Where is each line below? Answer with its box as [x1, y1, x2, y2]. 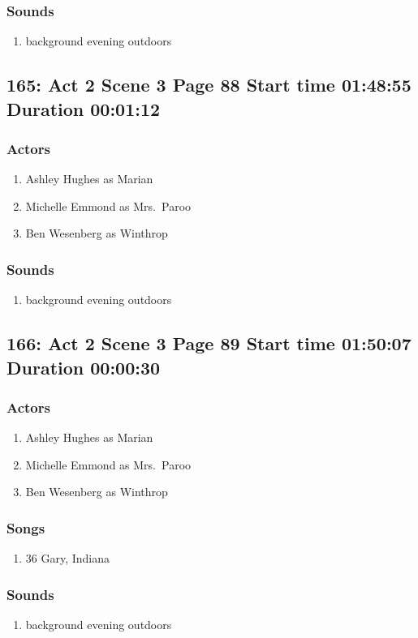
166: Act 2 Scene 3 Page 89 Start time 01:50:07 [6, 331, 412, 356]
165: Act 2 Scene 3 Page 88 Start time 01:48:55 [6, 72, 412, 97]
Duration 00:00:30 [6, 354, 161, 379]
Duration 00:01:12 [6, 96, 161, 121]
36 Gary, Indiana [25, 550, 110, 567]
